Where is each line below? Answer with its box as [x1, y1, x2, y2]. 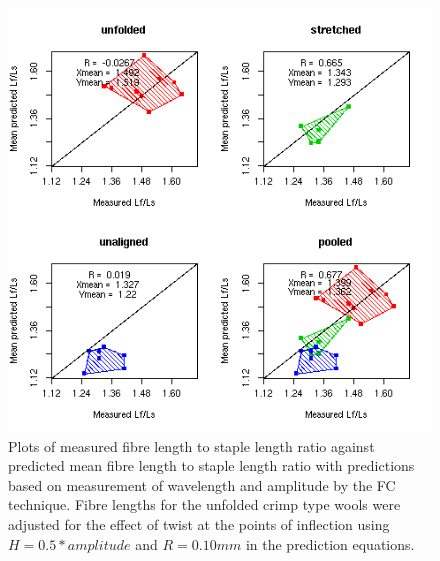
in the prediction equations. [245, 533, 415, 554]
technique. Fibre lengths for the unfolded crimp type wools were [8, 494, 401, 515]
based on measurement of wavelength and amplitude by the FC [8, 474, 396, 495]
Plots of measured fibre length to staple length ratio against [8, 435, 375, 456]
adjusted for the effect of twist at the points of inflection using [8, 513, 390, 534]
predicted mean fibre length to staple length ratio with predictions [8, 455, 415, 476]
